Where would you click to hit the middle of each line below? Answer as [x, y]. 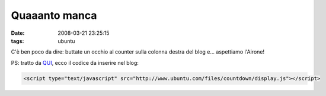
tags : [17, 41]
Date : [18, 33]
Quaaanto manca [54, 15]
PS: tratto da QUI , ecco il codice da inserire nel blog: [75, 62]
